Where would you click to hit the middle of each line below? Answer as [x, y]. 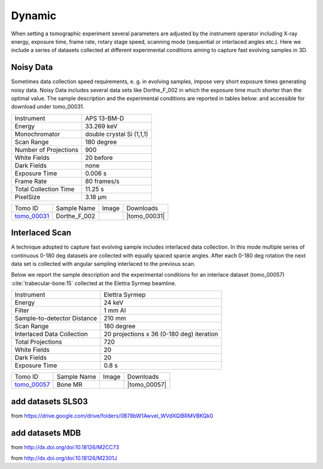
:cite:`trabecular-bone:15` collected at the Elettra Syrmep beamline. [94, 283]
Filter [22, 310]
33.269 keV [101, 126]
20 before [99, 158]
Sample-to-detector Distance [56, 319]
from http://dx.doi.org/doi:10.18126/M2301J [64, 458]
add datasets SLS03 [49, 401]
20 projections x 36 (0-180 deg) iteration [161, 334]
